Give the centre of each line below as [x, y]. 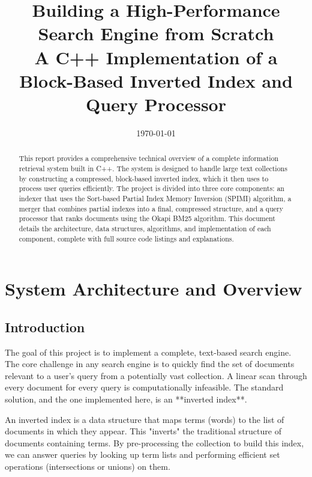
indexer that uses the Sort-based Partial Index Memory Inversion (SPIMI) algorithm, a [155, 198]
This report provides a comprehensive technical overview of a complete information [149, 158]
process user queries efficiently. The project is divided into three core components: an [151, 188]
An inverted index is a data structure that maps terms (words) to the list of [145, 419]
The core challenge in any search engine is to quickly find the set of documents [150, 364]
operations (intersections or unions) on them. [88, 466]
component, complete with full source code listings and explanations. [126, 238]
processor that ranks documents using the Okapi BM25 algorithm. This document [147, 218]
